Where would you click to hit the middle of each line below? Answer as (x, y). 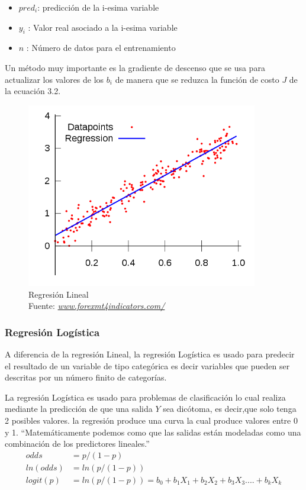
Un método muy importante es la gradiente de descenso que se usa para (135, 67)
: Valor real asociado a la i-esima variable (103, 27)
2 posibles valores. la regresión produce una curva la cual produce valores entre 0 (151, 420)
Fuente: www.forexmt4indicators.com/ (97, 306)
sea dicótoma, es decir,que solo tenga (230, 409)
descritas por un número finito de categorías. (86, 377)
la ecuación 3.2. (33, 91)
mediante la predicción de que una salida (79, 409)
